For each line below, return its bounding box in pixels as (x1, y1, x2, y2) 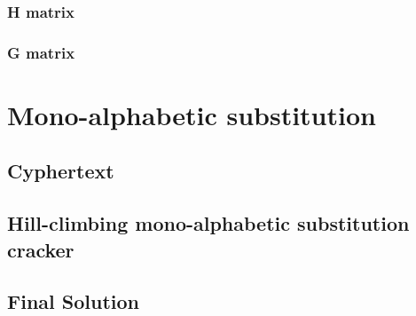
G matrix (7, 41, 75, 63)
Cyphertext (7, 157, 114, 185)
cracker (7, 235, 75, 263)
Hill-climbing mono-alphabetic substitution (7, 209, 410, 237)
